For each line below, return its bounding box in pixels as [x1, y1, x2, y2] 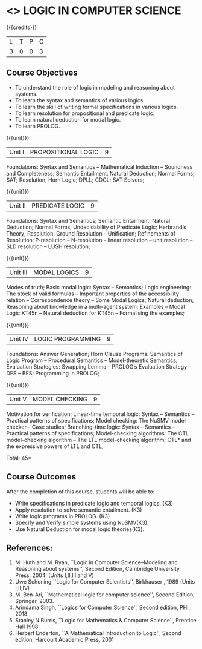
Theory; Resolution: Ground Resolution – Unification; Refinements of [6, 229, 176, 237]
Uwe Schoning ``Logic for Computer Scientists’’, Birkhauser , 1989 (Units [14, 578, 195, 585]
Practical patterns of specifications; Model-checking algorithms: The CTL [6, 429, 189, 437]
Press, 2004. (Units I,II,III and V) [14, 572, 95, 579]
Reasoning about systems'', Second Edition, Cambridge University [14, 565, 180, 573]
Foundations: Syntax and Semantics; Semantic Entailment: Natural [6, 217, 171, 224]
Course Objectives [6, 68, 78, 78]
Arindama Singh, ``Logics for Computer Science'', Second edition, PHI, [14, 604, 191, 611]
